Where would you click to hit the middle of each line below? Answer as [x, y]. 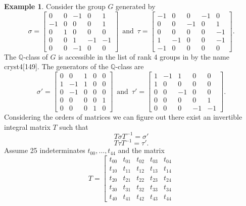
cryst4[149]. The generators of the [56, 66]
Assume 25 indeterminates [45, 150]
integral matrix [27, 126]
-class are [130, 66]
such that [74, 126]
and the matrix [141, 150]
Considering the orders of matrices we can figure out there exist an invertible [123, 117]
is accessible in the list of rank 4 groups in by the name [144, 56]
